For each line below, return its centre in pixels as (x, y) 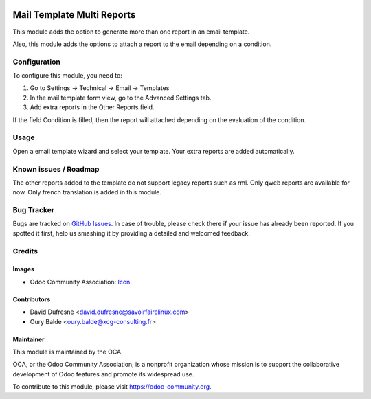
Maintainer (29, 339)
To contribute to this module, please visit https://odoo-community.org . (112, 387)
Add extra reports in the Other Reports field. (92, 107)
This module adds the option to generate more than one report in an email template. (131, 32)
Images (23, 269)
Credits (25, 251)
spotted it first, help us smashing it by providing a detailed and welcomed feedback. (131, 233)
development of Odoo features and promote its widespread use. (103, 374)
